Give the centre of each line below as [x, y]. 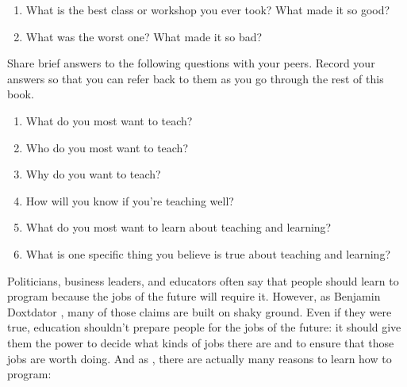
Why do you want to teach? [93, 174]
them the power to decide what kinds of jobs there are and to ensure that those [201, 342]
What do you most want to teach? [109, 120]
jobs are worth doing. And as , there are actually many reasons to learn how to [200, 358]
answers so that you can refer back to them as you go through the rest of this [196, 78]
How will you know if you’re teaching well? [130, 200]
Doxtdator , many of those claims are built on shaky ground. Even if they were [200, 311]
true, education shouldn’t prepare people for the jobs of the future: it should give [204, 327]
